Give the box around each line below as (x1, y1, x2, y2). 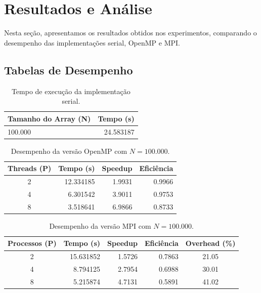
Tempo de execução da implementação (11, 86, 130, 96)
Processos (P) (8, 238, 57, 248)
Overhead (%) (185, 238, 236, 248)
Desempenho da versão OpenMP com (11, 145, 127, 156)
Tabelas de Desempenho (4, 62, 133, 77)
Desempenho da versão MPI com (49, 220, 151, 231)
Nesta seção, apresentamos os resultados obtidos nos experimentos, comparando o (4, 27, 257, 38)
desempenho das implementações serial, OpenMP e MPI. (4, 37, 180, 48)
